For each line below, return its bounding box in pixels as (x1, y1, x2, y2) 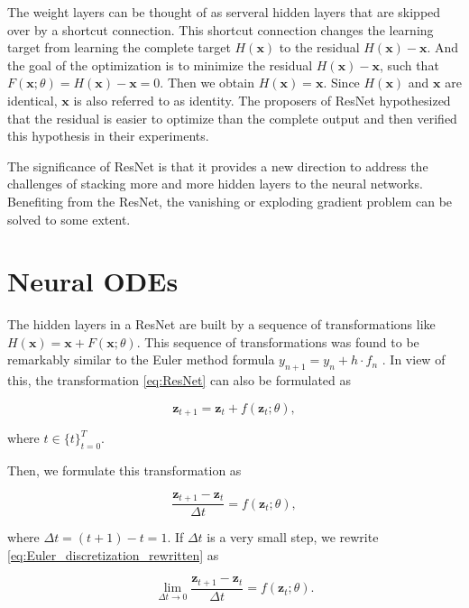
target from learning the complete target (7, 38, 231, 57)
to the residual (279, 38, 360, 57)
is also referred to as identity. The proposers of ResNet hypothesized (73, 90, 451, 109)
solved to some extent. (7, 209, 131, 228)
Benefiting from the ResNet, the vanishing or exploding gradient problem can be (7, 191, 453, 210)
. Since (323, 73, 360, 92)
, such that (380, 55, 439, 74)
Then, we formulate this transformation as (7, 461, 242, 480)
